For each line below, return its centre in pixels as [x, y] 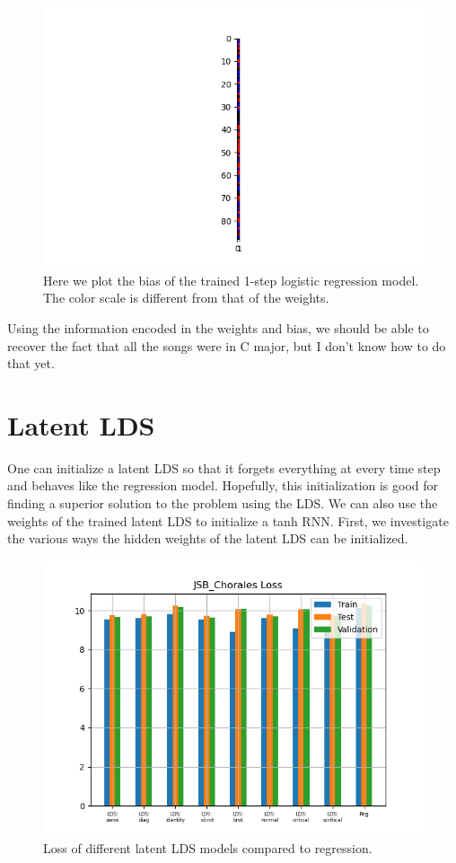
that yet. [31, 363]
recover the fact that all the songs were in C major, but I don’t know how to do [227, 345]
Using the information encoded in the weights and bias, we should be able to [218, 327]
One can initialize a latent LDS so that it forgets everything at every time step [224, 467]
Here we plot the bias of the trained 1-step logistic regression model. [231, 280]
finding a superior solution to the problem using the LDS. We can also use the [223, 503]
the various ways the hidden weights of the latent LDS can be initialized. [208, 538]
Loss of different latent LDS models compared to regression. [208, 848]
